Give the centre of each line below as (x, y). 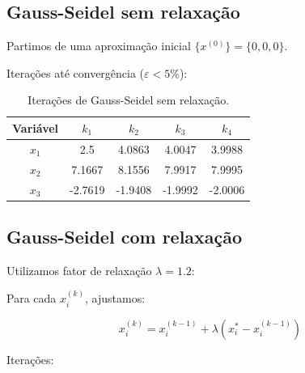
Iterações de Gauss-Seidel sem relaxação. (129, 100)
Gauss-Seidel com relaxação (125, 236)
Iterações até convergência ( (76, 72)
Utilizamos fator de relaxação (79, 270)
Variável (36, 127)
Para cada (32, 298)
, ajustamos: (115, 298)
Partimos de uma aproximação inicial (99, 46)
